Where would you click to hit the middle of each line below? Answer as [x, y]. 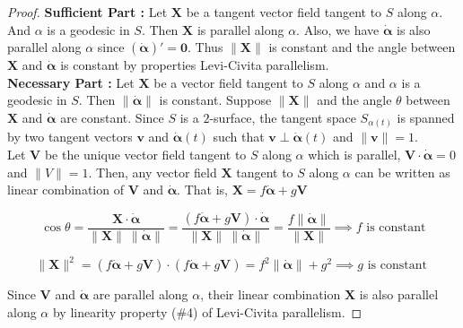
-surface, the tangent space [283, 117]
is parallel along [240, 29]
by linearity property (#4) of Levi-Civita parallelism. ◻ [207, 312]
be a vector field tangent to [228, 82]
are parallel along [140, 294]
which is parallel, [354, 155]
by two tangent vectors [70, 137]
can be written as [402, 172]
